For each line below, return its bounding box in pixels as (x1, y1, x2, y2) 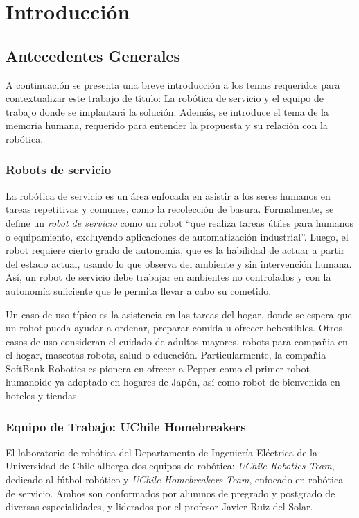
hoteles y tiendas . (6, 388, 80, 403)
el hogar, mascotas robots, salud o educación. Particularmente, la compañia (6, 347, 326, 362)
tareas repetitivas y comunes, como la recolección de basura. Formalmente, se (6, 202, 334, 216)
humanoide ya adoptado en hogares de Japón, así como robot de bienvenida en (6, 374, 340, 389)
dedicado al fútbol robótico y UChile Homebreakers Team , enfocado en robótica (6, 472, 344, 487)
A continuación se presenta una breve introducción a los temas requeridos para (6, 77, 340, 92)
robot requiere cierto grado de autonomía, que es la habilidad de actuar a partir (6, 243, 345, 257)
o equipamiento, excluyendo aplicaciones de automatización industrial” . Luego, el (6, 229, 349, 243)
